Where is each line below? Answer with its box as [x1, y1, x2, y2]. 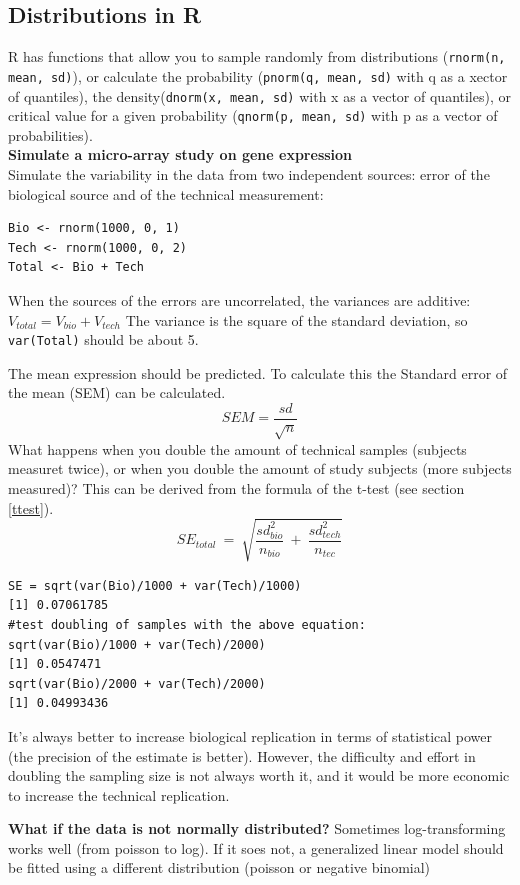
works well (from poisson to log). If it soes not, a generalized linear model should [8, 837, 504, 858]
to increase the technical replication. [8, 784, 230, 805]
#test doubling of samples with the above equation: [8, 617, 366, 632]
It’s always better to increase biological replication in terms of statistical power [8, 725, 493, 746]
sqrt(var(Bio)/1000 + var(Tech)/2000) [8, 637, 266, 652]
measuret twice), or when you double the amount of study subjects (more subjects [8, 458, 512, 479]
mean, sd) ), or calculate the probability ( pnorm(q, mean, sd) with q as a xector [8, 65, 508, 86]
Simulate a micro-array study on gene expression [8, 144, 353, 165]
